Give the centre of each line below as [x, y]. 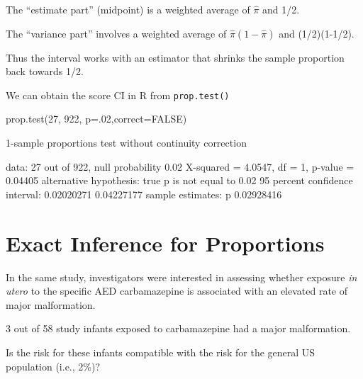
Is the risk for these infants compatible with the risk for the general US [161, 352]
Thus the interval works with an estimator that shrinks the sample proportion [175, 57]
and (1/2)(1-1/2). [317, 33]
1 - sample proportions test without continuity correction [126, 143]
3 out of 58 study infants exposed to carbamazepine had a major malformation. [178, 328]
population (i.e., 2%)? [53, 366]
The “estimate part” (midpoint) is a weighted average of [128, 9]
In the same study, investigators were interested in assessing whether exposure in [181, 277]
